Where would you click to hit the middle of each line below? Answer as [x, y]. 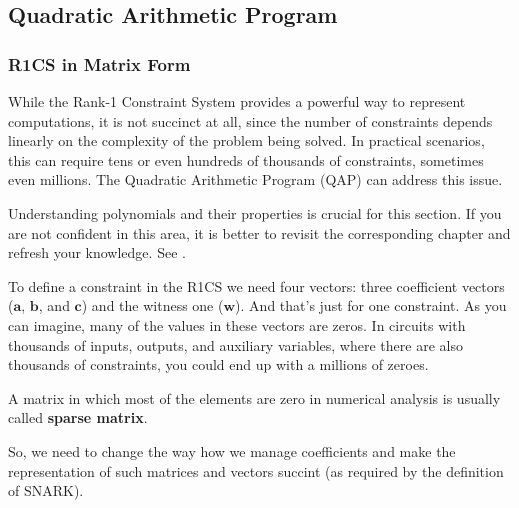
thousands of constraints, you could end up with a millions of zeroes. [218, 364]
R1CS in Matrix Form [99, 63]
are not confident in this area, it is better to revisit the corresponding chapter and [259, 232]
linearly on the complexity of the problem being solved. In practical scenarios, [246, 140]
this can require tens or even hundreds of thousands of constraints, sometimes [246, 159]
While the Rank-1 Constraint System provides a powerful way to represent [237, 101]
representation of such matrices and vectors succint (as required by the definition [256, 470]
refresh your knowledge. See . [97, 252]
